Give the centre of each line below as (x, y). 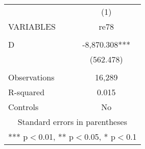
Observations (31, 77)
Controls (23, 107)
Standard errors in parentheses (72, 122)
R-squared (27, 92)
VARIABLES (32, 26)
